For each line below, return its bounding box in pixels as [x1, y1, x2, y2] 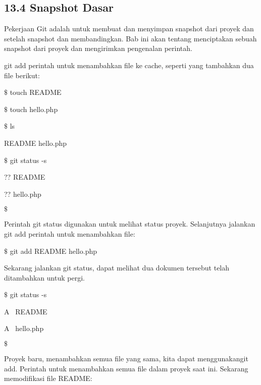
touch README [10, 87, 62, 97]
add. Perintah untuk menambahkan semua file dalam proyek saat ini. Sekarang [4, 363, 248, 373]
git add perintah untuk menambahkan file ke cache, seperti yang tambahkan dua [4, 60, 254, 70]
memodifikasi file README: [4, 373, 92, 383]
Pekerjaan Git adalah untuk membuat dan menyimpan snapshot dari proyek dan [4, 23, 254, 34]
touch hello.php [10, 103, 58, 114]
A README [4, 306, 47, 316]
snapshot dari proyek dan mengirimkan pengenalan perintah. [4, 43, 192, 53]
